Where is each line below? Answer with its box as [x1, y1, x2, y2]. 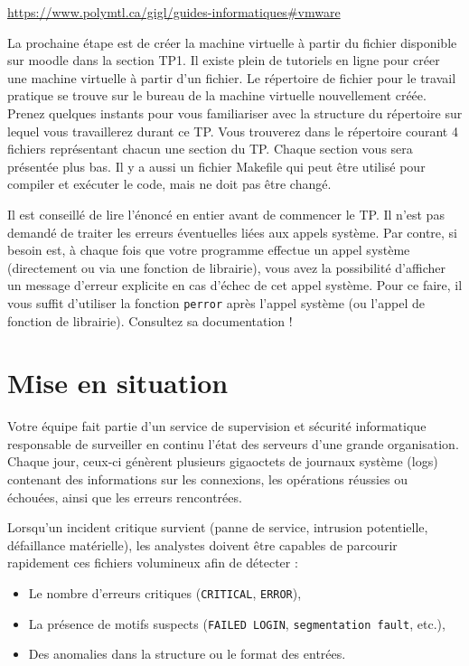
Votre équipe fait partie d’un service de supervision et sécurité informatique [7, 417, 427, 436]
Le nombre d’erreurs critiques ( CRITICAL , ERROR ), [28, 584, 302, 603]
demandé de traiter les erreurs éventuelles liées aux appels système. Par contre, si [7, 222, 458, 241]
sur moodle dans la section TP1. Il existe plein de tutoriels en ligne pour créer [7, 51, 440, 70]
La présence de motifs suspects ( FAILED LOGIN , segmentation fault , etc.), [28, 614, 446, 633]
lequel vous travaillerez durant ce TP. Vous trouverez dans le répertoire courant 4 [7, 121, 458, 140]
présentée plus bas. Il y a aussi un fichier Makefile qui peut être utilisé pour [7, 156, 426, 175]
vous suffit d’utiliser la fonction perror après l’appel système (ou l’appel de [7, 293, 425, 312]
